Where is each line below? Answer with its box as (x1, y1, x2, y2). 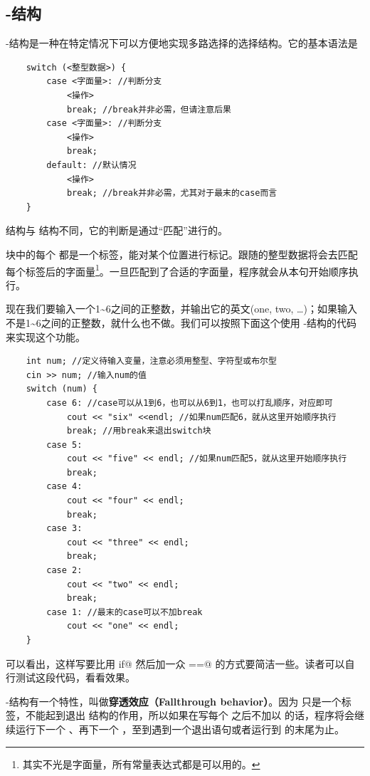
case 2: (46, 565, 83, 576)
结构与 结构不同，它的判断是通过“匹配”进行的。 (6, 223, 228, 238)
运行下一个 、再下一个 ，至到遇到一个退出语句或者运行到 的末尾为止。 (15, 721, 344, 736)
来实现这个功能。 (6, 329, 85, 344)
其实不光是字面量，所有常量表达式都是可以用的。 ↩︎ (22, 756, 260, 771)
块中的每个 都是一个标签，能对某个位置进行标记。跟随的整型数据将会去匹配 (6, 246, 358, 261)
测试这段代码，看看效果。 (15, 670, 135, 685)
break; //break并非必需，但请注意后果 (66, 104, 231, 115)
